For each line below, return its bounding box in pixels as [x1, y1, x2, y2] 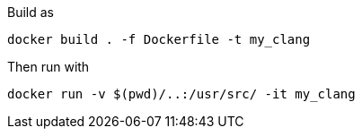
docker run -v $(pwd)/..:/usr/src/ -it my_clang [7, 87, 356, 101]
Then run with [7, 59, 90, 74]
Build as [7, 4, 54, 20]
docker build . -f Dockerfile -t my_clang [7, 32, 311, 47]
